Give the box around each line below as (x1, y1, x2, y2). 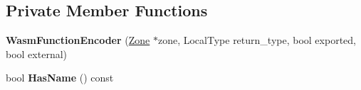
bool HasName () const (6, 70, 114, 85)
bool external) (6, 46, 68, 61)
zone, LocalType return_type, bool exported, (157, 33, 356, 47)
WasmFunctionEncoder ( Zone (6, 33, 150, 47)
